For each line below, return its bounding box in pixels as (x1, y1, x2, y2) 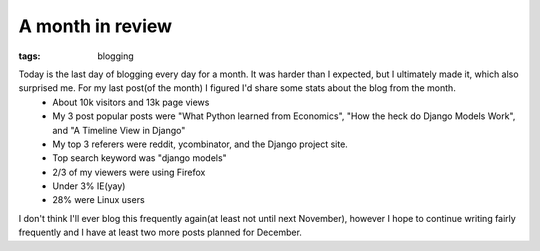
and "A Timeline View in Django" (52, 124, 186, 136)
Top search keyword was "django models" (52, 152, 227, 164)
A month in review (18, 15, 173, 37)
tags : (18, 50, 41, 62)
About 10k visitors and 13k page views (52, 96, 210, 108)
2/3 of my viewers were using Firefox (52, 166, 206, 178)
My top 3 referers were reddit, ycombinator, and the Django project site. (52, 138, 349, 150)
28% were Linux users (52, 194, 145, 206)
